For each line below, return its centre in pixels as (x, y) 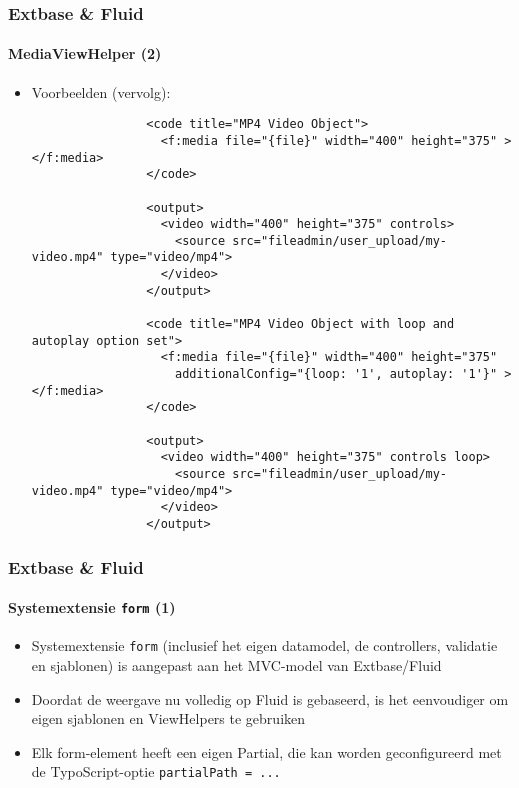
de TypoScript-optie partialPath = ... (156, 771)
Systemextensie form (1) (92, 607)
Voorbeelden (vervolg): (101, 91)
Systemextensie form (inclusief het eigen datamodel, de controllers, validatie (264, 645)
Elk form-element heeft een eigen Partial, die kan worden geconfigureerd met (266, 751)
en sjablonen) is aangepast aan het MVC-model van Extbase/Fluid (236, 665)
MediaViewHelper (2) (85, 53)
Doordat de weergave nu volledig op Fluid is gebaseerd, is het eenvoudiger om (270, 698)
